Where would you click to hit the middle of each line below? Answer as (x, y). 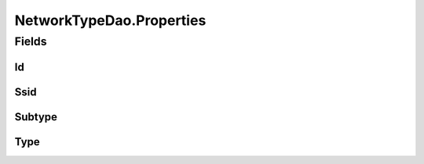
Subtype (36, 117)
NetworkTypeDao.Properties (110, 20)
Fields (31, 41)
